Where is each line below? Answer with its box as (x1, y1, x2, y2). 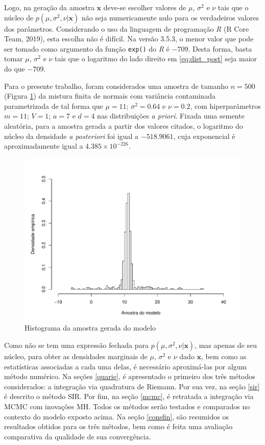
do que (4, 63, 25, 74)
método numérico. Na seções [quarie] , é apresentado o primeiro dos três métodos (4, 371, 255, 382)
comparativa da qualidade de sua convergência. (4, 431, 151, 441)
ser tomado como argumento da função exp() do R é (4, 43, 170, 54)
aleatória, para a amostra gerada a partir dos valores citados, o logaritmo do (4, 121, 243, 131)
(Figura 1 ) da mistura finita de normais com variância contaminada (4, 90, 215, 101)
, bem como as (201, 350, 247, 361)
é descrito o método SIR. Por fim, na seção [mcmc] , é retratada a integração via (4, 391, 254, 402)
